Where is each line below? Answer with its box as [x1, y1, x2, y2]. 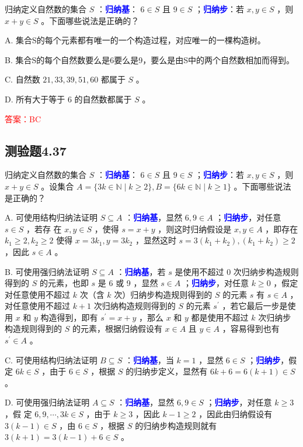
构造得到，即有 [40, 311, 98, 323]
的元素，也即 [39, 277, 89, 289]
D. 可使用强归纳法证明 [5, 396, 90, 408]
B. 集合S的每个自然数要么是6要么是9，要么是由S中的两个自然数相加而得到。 [5, 53, 295, 66]
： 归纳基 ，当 [124, 353, 174, 366]
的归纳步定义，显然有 [126, 365, 208, 377]
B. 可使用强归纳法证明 [5, 265, 89, 277]
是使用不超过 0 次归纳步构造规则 [175, 265, 299, 277]
